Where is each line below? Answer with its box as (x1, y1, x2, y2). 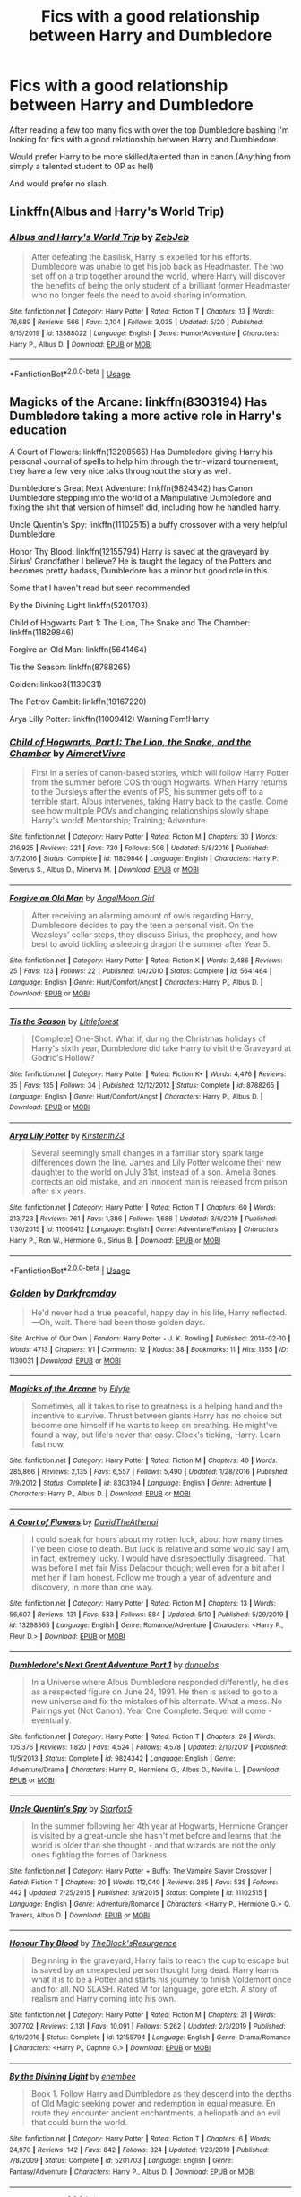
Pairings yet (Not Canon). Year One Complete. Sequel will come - (30, 1705, 272, 1716)
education (9, 423, 67, 438)
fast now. (30, 1439, 65, 1450)
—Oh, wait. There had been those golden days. (30, 1317, 206, 1328)
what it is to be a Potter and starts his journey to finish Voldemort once (30, 1974, 292, 1986)
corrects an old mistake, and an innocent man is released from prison (30, 1176, 288, 1186)
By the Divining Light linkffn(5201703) (9, 599, 149, 610)
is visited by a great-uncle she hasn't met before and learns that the (30, 1830, 282, 1840)
